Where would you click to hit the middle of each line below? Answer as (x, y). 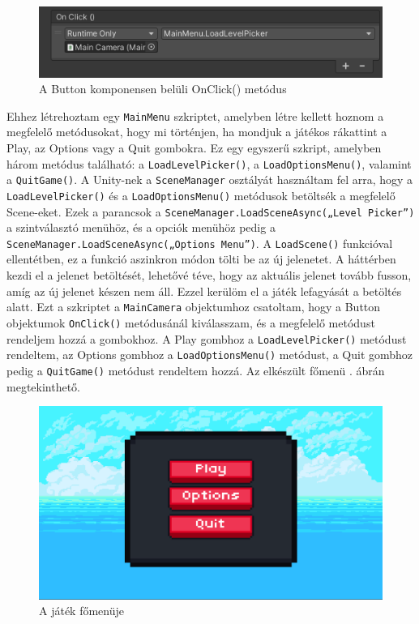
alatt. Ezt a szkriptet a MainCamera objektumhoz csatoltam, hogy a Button (194, 307)
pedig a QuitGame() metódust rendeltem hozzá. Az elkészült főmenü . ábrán (196, 370)
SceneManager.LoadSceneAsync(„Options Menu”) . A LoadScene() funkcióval (200, 243)
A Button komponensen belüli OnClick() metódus (163, 89)
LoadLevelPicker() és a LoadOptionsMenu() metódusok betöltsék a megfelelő (201, 195)
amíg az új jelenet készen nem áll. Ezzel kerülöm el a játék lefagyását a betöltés (204, 291)
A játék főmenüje (81, 611)
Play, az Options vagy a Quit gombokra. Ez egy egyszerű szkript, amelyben (194, 147)
